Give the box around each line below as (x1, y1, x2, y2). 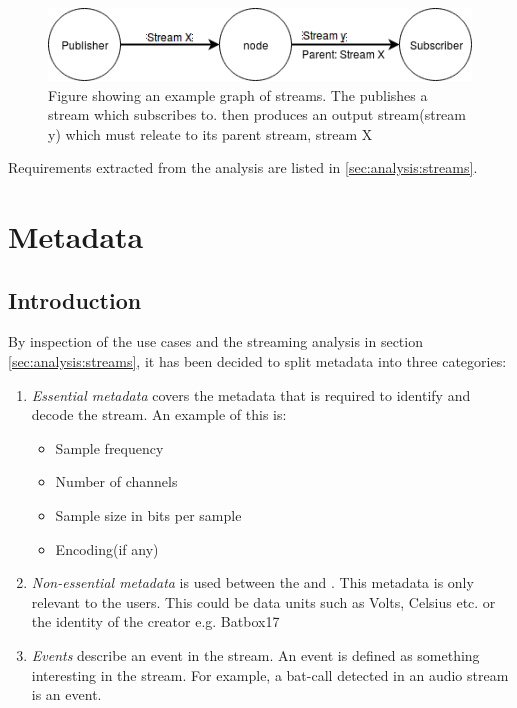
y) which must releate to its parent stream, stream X (48, 123, 373, 144)
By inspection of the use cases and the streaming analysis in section (8, 331, 423, 352)
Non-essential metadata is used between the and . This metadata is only (31, 572, 474, 593)
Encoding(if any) (55, 538, 159, 559)
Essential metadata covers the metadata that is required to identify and (31, 384, 471, 405)
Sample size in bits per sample (55, 505, 242, 526)
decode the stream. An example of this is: (31, 404, 287, 425)
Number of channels (55, 471, 178, 492)
